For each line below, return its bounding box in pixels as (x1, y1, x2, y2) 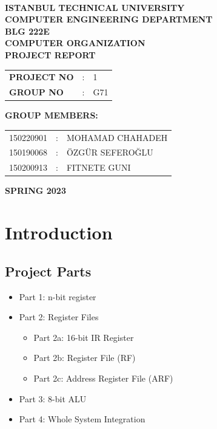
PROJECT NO (9, 70, 74, 83)
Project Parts (5, 261, 92, 280)
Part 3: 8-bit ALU (19, 392, 87, 405)
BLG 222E (5, 24, 50, 37)
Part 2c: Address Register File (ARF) (33, 371, 173, 384)
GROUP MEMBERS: (5, 109, 98, 122)
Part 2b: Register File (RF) (33, 351, 136, 364)
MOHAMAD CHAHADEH (66, 131, 168, 143)
